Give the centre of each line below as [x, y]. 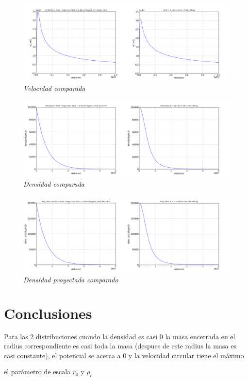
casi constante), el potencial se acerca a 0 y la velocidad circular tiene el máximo [124, 355]
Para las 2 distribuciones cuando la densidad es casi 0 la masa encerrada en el [120, 336]
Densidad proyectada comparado [71, 279]
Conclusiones [48, 313]
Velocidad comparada [54, 88]
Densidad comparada [54, 183]
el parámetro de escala [37, 372]
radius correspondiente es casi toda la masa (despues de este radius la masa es [120, 346]
